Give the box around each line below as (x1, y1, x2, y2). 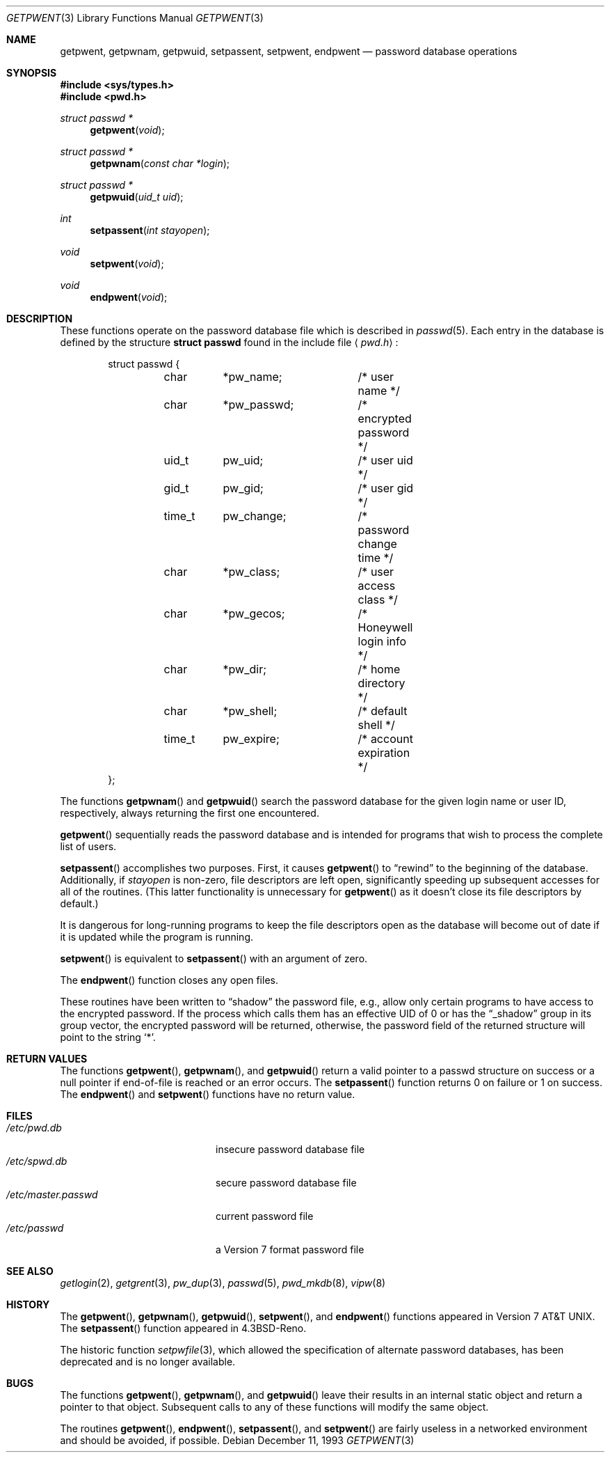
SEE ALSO (6, 1265, 54, 1277)
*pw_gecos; (223, 606, 285, 620)
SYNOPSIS (6, 67, 57, 79)
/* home (358, 662, 401, 676)
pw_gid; (223, 481, 264, 495)
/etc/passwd (6, 1222, 64, 1234)
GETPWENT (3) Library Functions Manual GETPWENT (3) (6, 12, 264, 24)
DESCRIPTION (6, 313, 73, 324)
